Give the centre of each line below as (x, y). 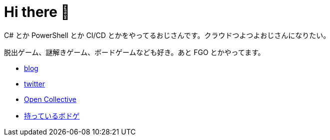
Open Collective (50, 99)
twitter (35, 83)
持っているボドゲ (52, 115)
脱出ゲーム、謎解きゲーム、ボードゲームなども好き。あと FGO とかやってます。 (135, 52)
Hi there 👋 (37, 12)
